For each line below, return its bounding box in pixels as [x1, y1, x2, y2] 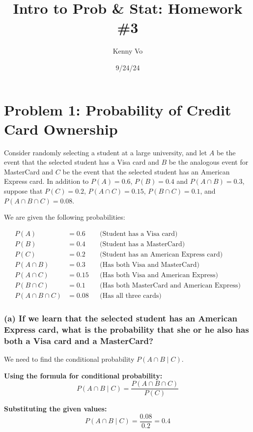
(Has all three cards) [100, 292, 162, 299]
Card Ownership [4, 118, 118, 139]
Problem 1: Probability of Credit [4, 99, 231, 119]
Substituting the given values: [4, 403, 107, 414]
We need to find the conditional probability [4, 354, 135, 364]
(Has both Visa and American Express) [100, 271, 218, 279]
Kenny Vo [112, 46, 143, 56]
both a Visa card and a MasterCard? [4, 334, 153, 346]
